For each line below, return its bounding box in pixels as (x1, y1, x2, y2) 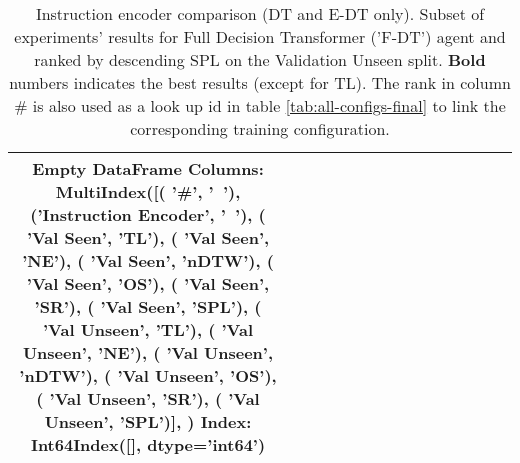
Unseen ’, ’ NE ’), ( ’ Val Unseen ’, (22, 341, 274, 364)
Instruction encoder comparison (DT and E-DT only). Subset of (35, 2, 485, 25)
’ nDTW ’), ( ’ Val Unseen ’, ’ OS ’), (19, 364, 277, 387)
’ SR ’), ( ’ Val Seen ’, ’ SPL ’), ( (34, 295, 262, 318)
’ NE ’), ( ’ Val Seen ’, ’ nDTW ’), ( (22, 249, 274, 272)
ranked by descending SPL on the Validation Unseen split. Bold (34, 48, 486, 71)
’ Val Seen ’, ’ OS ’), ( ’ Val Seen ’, (26, 272, 270, 295)
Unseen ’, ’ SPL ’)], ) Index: (44, 410, 252, 433)
